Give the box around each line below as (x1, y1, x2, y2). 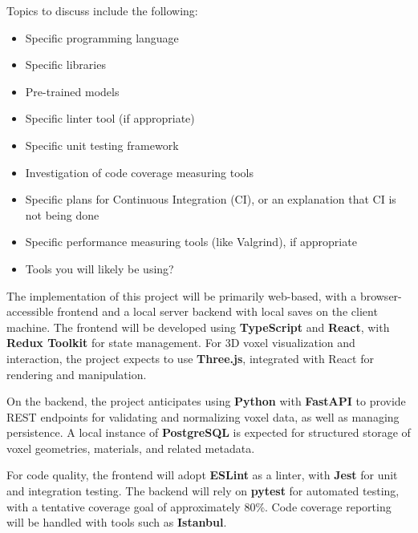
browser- (359, 287, 402, 304)
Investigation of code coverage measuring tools (25, 164, 254, 180)
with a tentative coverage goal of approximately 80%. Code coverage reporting (6, 498, 392, 515)
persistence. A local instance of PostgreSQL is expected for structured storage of (6, 424, 411, 441)
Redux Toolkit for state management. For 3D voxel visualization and (6, 334, 355, 351)
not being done (25, 206, 99, 223)
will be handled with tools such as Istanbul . (6, 514, 227, 531)
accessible (6, 303, 54, 320)
